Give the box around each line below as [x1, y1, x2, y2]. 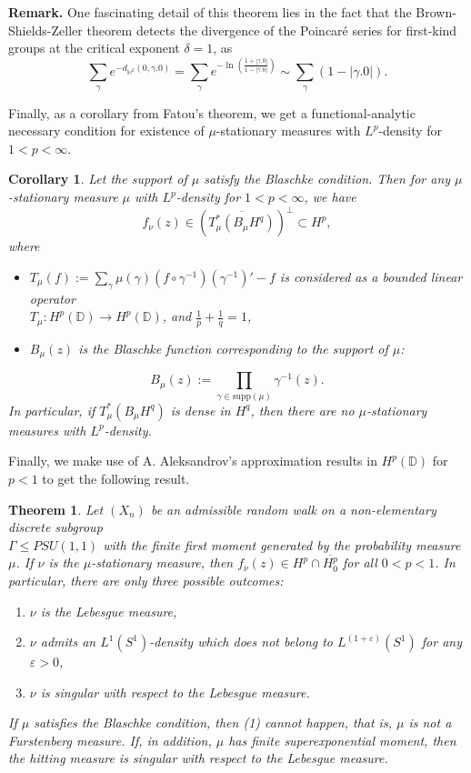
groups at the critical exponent [8, 38, 180, 57]
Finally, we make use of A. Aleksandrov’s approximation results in [8, 451, 377, 470]
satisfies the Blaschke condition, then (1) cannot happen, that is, [34, 713, 392, 732]
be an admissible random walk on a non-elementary [150, 499, 436, 518]
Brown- [416, 3, 456, 21]
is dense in [170, 400, 231, 419]
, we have [304, 187, 356, 206]
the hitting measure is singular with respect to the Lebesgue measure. [8, 748, 388, 768]
